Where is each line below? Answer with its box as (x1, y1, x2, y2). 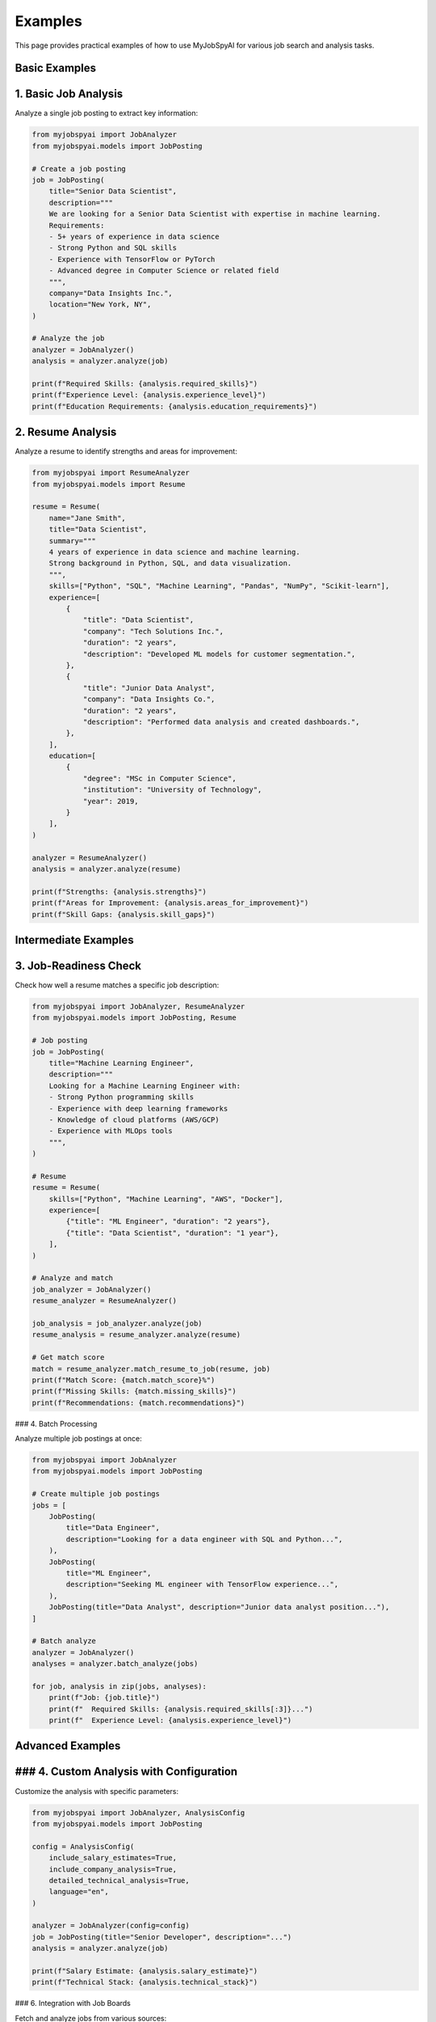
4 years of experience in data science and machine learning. (48, 548, 300, 557)
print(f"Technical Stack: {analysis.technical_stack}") (31, 1978, 258, 1987)
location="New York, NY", (48, 300, 152, 309)
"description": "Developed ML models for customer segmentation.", (82, 649, 356, 658)
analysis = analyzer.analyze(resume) (31, 864, 182, 874)
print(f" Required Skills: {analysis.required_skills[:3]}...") (48, 1704, 313, 1714)
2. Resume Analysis (15, 425, 117, 439)
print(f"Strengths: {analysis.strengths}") (31, 886, 208, 896)
